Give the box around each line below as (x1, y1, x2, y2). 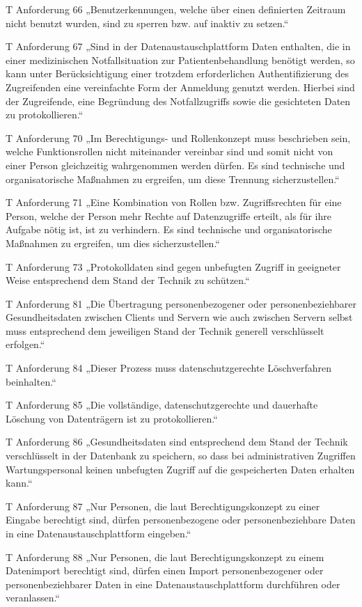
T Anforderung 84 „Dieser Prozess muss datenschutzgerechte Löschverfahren (6, 361, 332, 375)
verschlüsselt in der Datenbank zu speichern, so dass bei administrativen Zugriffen (6, 448, 356, 463)
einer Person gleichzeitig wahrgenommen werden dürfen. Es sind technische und (6, 157, 345, 172)
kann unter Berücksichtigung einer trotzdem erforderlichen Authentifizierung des (6, 66, 349, 81)
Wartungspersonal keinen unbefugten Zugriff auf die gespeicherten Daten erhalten (6, 462, 355, 476)
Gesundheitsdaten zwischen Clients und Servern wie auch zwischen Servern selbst (6, 310, 353, 324)
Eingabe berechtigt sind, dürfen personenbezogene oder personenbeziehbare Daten (6, 512, 356, 527)
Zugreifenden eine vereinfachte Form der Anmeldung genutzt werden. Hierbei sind (6, 79, 355, 94)
